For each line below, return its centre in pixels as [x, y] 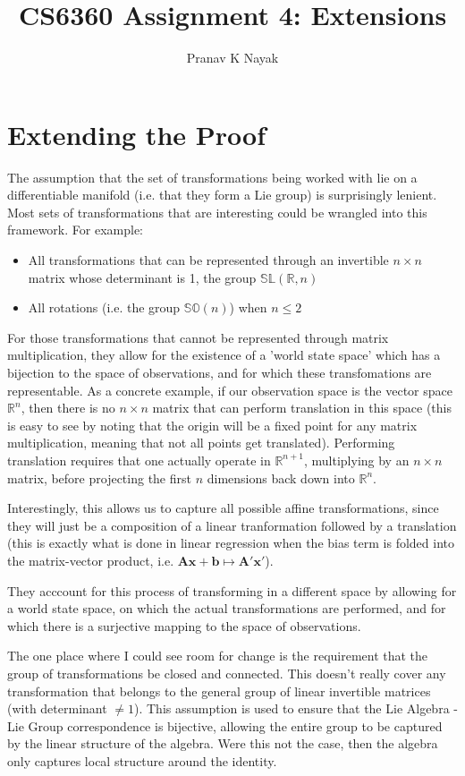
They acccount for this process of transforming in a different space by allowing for [232, 590]
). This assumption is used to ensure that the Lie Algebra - [296, 708]
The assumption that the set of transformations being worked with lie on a [212, 177]
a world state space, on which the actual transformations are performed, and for [227, 608]
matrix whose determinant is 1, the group [142, 277]
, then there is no [68, 408]
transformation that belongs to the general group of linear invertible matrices [219, 691]
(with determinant [57, 708]
